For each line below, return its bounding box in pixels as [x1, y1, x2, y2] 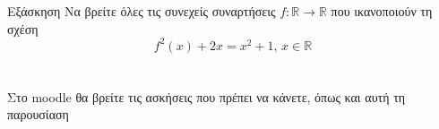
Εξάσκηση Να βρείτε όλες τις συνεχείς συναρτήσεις [7, 2, 276, 20]
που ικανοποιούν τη [331, 2, 433, 20]
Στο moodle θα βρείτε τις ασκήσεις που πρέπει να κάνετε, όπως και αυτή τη [7, 87, 406, 106]
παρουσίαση [7, 105, 69, 124]
